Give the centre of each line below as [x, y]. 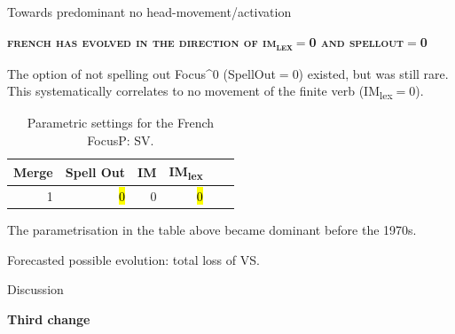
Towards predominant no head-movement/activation [149, 12]
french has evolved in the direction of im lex [150, 43]
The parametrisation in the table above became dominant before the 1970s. [212, 230]
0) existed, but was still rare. [370, 73]
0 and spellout [357, 41]
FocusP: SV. [121, 140]
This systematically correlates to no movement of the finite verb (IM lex [200, 92]
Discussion [35, 289]
